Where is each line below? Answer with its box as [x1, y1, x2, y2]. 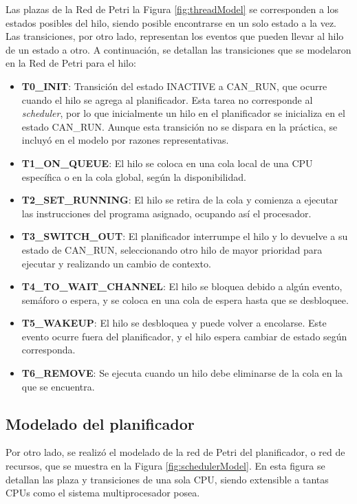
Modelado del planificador [6, 413, 195, 434]
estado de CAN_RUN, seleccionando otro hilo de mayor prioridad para [21, 242, 323, 256]
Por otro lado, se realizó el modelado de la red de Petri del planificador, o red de [6, 445, 345, 459]
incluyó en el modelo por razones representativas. [21, 133, 229, 147]
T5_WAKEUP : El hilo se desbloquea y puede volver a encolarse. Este [21, 316, 327, 330]
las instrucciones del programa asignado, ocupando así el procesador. [21, 206, 312, 220]
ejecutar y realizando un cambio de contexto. [21, 256, 211, 270]
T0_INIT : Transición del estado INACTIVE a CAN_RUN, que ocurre [21, 78, 327, 93]
